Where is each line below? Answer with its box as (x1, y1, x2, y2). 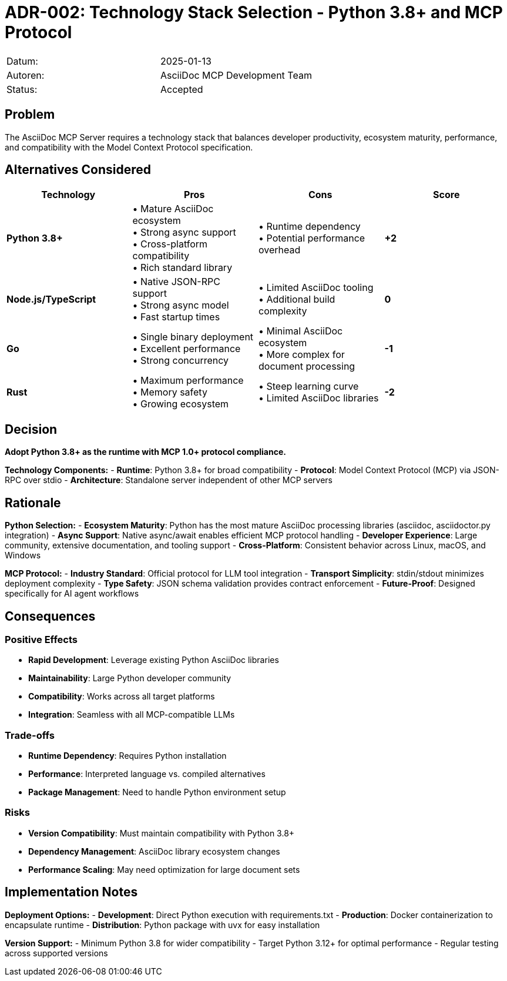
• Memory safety (132, 386, 207, 399)
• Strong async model (132, 299, 229, 312)
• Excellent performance (132, 343, 241, 355)
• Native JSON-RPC (132, 276, 220, 288)
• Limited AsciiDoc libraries (258, 392, 379, 404)
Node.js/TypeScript (6, 293, 96, 306)
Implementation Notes (5, 885, 138, 900)
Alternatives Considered (5, 162, 151, 178)
